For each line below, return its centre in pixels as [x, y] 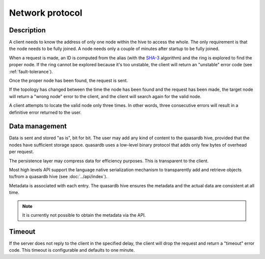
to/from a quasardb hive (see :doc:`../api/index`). [58, 177]
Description [27, 30]
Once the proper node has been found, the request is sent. [68, 80]
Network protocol [46, 13]
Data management [38, 126]
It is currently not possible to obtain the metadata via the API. [84, 215]
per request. [22, 152]
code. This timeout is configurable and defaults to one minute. [72, 250]
